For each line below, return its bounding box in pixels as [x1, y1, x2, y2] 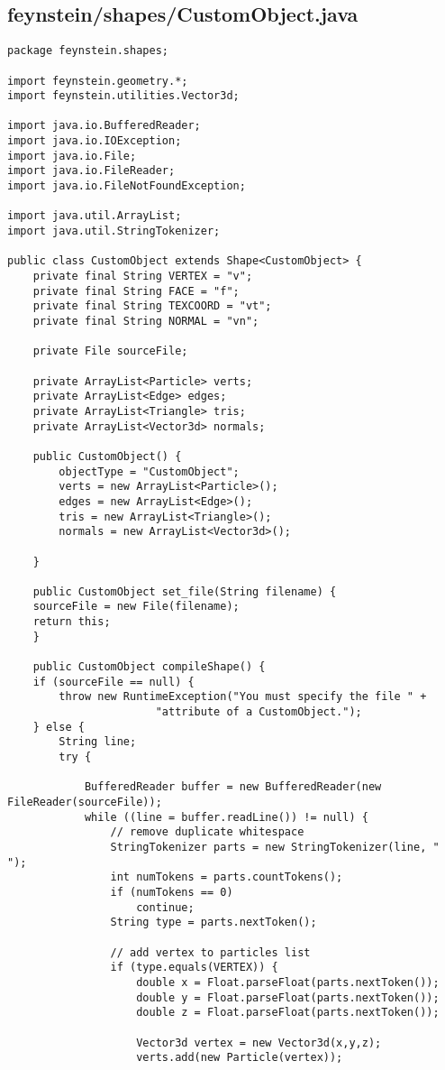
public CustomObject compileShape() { [32, 660, 266, 674]
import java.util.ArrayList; [7, 209, 182, 223]
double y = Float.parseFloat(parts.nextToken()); [136, 991, 440, 1004]
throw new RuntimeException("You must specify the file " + [59, 690, 427, 704]
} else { [32, 720, 85, 733]
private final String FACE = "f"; [32, 284, 240, 298]
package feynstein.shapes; [7, 44, 168, 58]
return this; [32, 615, 111, 629]
